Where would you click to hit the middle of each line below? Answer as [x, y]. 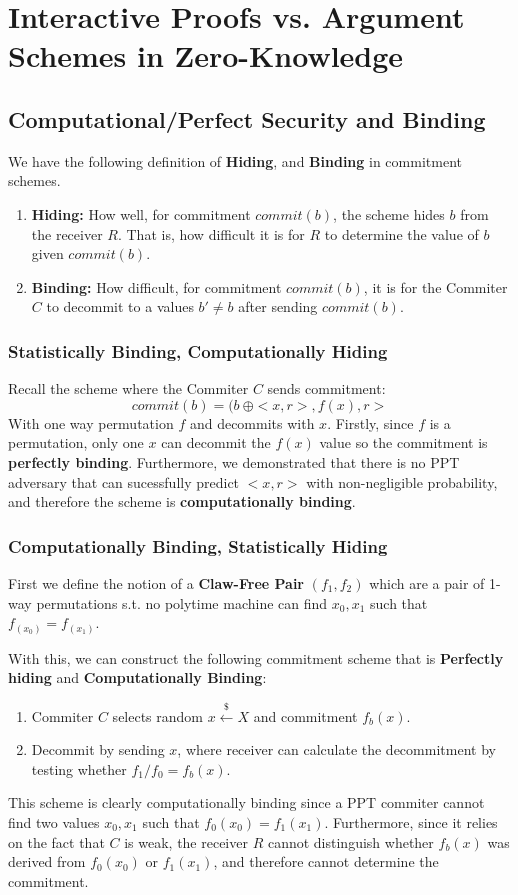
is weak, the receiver [186, 841]
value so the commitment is [403, 442]
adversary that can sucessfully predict [124, 481]
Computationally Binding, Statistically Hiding [198, 545]
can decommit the [216, 442]
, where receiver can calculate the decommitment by [336, 749]
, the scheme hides [389, 213]
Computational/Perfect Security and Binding [247, 118]
